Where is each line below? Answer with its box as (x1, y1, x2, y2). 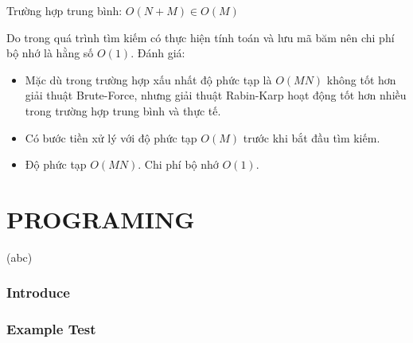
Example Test (6, 319, 96, 339)
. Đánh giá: (131, 45, 185, 61)
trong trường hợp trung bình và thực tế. (25, 102, 221, 119)
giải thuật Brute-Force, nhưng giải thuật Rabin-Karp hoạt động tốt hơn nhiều (25, 87, 407, 103)
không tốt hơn (326, 71, 396, 88)
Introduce (6, 283, 70, 302)
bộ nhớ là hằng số (6, 45, 94, 61)
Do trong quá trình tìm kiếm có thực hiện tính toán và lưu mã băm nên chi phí (6, 29, 395, 45)
